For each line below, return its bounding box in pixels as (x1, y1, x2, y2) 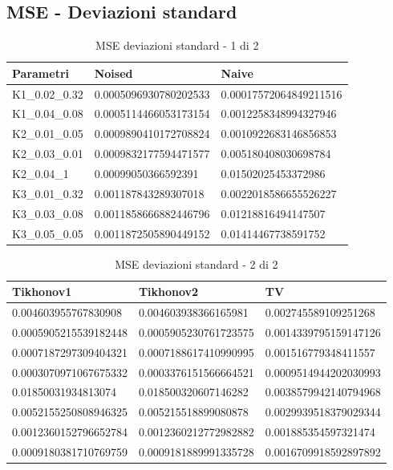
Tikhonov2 (138, 283, 199, 300)
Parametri (12, 64, 69, 81)
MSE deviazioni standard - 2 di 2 (115, 255, 278, 272)
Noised (94, 64, 133, 81)
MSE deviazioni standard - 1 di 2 (95, 37, 259, 54)
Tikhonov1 (12, 283, 72, 300)
